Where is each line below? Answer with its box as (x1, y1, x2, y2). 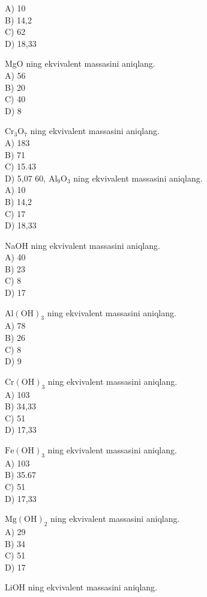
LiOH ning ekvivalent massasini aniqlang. (5, 581, 158, 593)
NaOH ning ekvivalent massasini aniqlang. (5, 239, 160, 251)
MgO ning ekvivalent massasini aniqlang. (5, 57, 155, 70)
